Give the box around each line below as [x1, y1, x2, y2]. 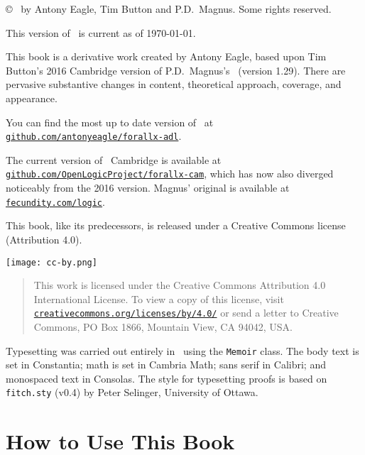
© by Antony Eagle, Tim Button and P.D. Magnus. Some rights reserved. [6, 1, 332, 16]
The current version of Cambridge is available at [6, 152, 222, 167]
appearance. [6, 90, 58, 105]
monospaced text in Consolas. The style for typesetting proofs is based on [6, 371, 327, 385]
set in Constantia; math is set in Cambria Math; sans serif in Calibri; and [6, 357, 326, 372]
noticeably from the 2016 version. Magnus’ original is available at [6, 180, 290, 195]
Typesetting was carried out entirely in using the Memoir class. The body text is [6, 343, 359, 358]
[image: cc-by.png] [6, 257, 97, 268]
